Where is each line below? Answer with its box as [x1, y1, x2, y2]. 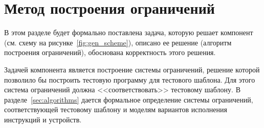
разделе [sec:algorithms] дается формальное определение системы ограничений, [4, 94, 253, 105]
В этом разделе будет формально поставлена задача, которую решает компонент [4, 27, 253, 38]
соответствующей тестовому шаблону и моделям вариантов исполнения [4, 104, 227, 115]
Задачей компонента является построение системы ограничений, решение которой [4, 64, 260, 74]
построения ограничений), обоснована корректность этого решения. [4, 47, 216, 58]
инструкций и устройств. [4, 114, 82, 124]
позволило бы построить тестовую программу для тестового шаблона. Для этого [4, 74, 255, 85]
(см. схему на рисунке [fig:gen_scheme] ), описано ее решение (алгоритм [4, 37, 232, 47]
